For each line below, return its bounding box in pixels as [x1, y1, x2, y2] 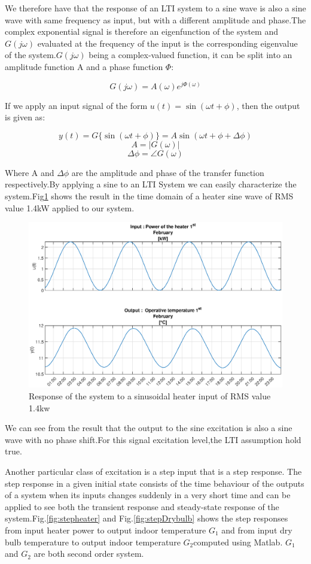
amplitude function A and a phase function [5, 60, 163, 72]
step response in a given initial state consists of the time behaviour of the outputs [5, 477, 304, 489]
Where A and [5, 166, 54, 178]
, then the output [236, 99, 300, 111]
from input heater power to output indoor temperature [5, 523, 206, 536]
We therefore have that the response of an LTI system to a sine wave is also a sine [5, 2, 306, 14]
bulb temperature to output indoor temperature [5, 535, 181, 548]
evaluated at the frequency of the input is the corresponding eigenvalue [37, 37, 298, 49]
